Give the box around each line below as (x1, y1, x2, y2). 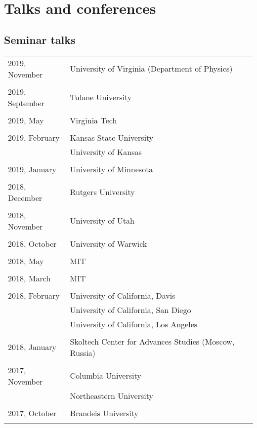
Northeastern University (70, 389, 153, 401)
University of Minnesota (70, 163, 153, 175)
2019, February (8, 131, 60, 143)
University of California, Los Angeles (70, 318, 198, 330)
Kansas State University (70, 131, 154, 143)
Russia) (70, 347, 96, 358)
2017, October (8, 407, 57, 419)
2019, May (8, 114, 44, 126)
